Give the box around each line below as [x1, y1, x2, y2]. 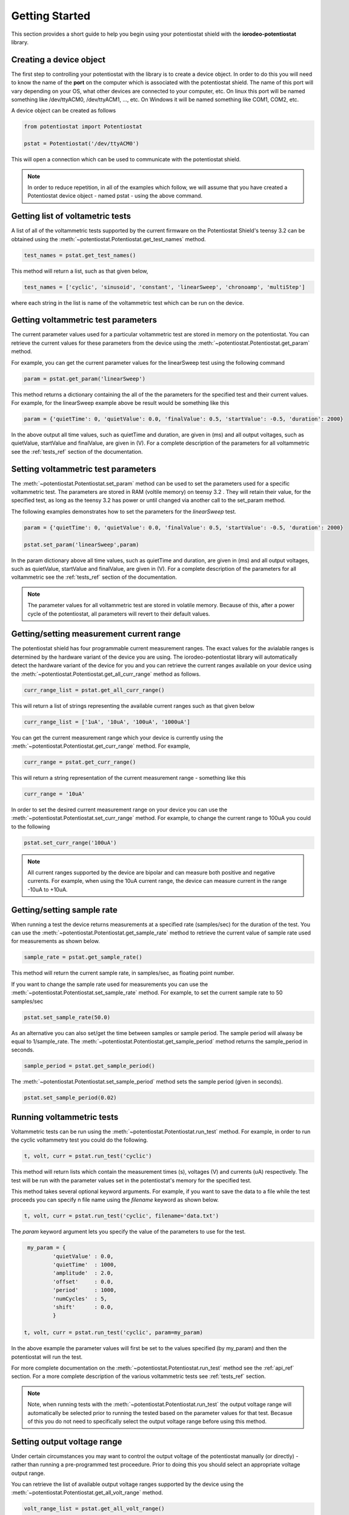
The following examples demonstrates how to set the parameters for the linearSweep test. [11, 508, 236, 515]
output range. [11, 1470, 45, 1477]
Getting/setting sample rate [11, 905, 118, 915]
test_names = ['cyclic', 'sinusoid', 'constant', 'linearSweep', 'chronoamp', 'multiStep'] [24, 284, 305, 290]
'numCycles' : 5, [52, 1295, 107, 1302]
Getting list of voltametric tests [11, 211, 131, 221]
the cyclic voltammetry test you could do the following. [11, 1136, 148, 1144]
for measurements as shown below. [11, 937, 100, 945]
